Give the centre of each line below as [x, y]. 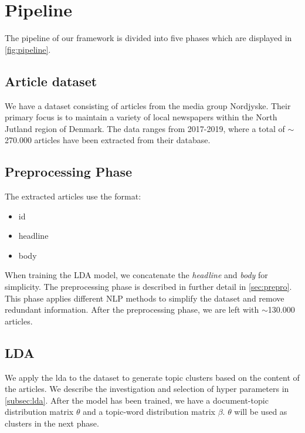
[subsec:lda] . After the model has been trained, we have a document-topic [137, 400]
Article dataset [51, 81]
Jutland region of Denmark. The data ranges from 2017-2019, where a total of [145, 128]
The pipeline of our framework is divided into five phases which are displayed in [148, 38]
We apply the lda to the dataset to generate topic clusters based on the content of [152, 377]
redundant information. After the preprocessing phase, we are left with [132, 309]
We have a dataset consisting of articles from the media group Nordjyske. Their [148, 105]
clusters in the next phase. [52, 423]
